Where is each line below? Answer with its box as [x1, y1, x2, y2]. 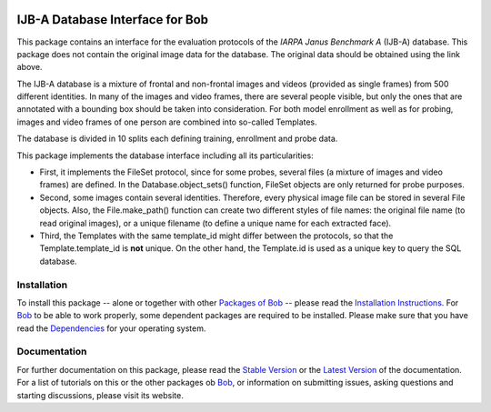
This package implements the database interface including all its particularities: [16, 150, 314, 161]
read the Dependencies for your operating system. [16, 323, 206, 334]
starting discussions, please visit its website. [16, 389, 184, 400]
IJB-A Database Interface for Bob [16, 12, 209, 27]
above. [16, 62, 43, 73]
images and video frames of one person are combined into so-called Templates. [16, 116, 317, 127]
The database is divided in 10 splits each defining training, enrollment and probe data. [16, 133, 338, 145]
